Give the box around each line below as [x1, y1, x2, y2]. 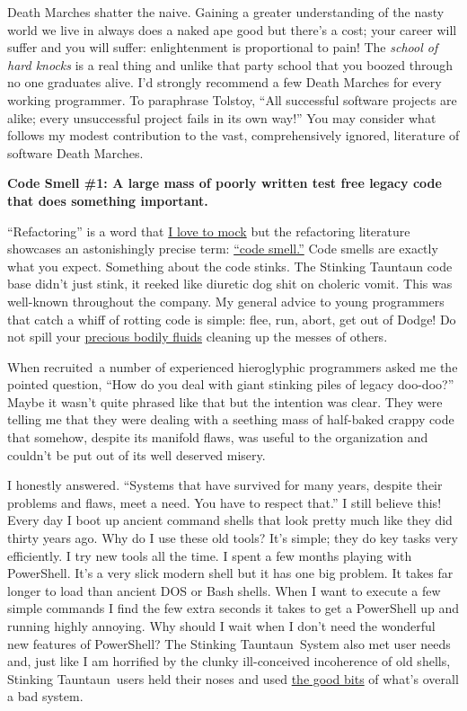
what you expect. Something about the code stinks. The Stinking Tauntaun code [7, 256, 453, 275]
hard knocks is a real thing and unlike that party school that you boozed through [7, 55, 454, 74]
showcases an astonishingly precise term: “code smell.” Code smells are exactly [7, 239, 438, 258]
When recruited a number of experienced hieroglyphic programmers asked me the [7, 357, 458, 376]
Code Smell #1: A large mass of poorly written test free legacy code [7, 173, 442, 192]
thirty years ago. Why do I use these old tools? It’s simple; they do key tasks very [7, 529, 458, 547]
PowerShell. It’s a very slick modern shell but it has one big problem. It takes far [7, 564, 454, 582]
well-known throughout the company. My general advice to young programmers [7, 291, 445, 310]
